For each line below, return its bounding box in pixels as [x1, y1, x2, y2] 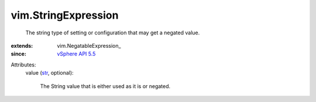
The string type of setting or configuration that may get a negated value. [25, 29, 200, 36]
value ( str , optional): [25, 69, 74, 76]
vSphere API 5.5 [57, 50, 96, 58]
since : [11, 50, 26, 58]
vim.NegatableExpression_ [57, 42, 121, 49]
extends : [11, 42, 33, 49]
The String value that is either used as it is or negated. [40, 82, 171, 90]
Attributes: [11, 61, 36, 68]
